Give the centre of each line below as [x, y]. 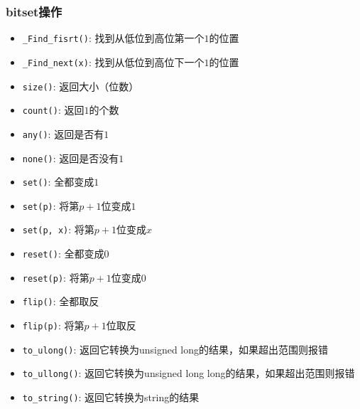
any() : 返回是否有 [63, 133]
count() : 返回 [53, 110]
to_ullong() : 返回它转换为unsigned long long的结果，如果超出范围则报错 [189, 373]
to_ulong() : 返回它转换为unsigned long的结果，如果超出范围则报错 [175, 349]
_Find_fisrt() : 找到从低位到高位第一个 [113, 38]
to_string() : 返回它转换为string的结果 [111, 397]
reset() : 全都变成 [63, 254]
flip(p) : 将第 [53, 325]
